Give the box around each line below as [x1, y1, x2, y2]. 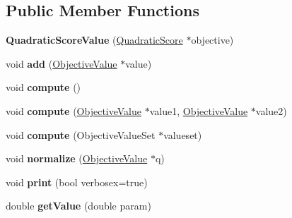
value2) [255, 103, 287, 118]
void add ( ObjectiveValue [6, 56, 117, 71]
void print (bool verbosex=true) [6, 174, 148, 189]
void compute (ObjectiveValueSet [6, 127, 156, 142]
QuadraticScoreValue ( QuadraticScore [6, 32, 183, 47]
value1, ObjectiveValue [149, 103, 248, 118]
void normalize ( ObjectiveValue [6, 151, 148, 166]
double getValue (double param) [6, 198, 151, 213]
